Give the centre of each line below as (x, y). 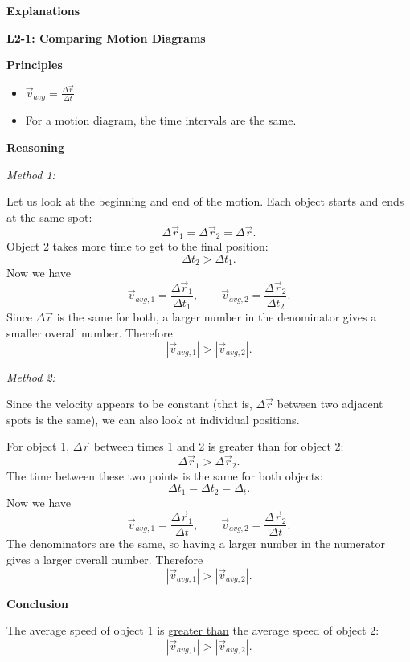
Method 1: (31, 174)
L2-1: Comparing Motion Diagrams (106, 37)
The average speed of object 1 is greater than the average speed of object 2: (193, 630)
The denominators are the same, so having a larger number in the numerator (196, 543)
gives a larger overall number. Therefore (105, 560)
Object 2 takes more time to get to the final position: (137, 245)
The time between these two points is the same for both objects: (165, 475)
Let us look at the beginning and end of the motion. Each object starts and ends (205, 201)
